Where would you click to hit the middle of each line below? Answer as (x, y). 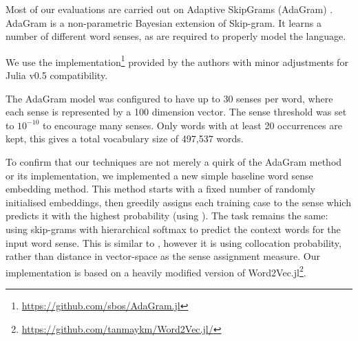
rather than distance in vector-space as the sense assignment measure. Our (163, 256)
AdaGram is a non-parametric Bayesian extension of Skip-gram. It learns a (164, 22)
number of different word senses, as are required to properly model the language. (176, 36)
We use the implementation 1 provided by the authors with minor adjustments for (177, 60)
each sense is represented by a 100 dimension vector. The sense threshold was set (176, 112)
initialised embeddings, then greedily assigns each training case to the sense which (178, 202)
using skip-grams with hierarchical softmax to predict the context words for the (173, 229)
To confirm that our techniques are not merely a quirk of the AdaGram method (174, 162)
